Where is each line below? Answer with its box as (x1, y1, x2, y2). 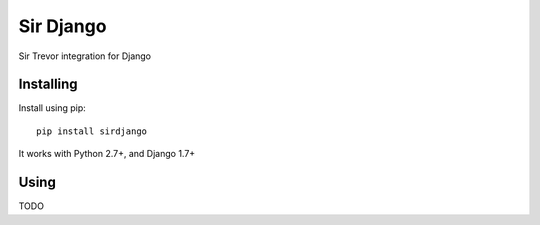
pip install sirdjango (36, 125, 148, 137)
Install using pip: (18, 102, 87, 114)
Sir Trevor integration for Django (18, 50, 152, 62)
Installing (18, 76, 79, 93)
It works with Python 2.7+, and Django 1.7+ (18, 148, 196, 160)
